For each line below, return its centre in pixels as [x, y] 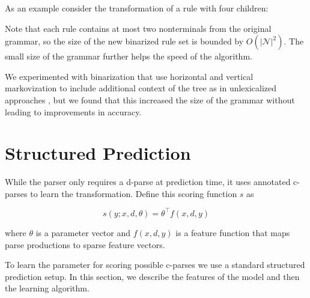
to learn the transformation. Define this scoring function [134, 193]
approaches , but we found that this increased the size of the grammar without [150, 99]
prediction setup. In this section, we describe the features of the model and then [152, 276]
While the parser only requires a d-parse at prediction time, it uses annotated [148, 182]
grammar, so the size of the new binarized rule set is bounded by [124, 41]
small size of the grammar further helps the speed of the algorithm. [129, 56]
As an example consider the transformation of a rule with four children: [137, 8]
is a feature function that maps [233, 232]
